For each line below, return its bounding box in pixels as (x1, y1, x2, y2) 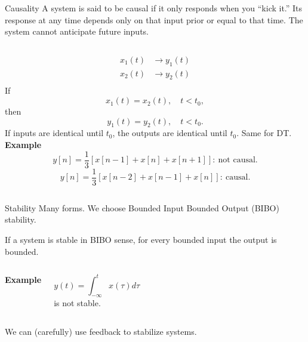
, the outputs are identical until (112, 127, 227, 139)
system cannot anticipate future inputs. (5, 25, 149, 38)
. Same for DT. (236, 127, 292, 139)
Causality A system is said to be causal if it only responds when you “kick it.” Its (5, 2, 303, 14)
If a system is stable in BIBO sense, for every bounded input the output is (5, 233, 277, 245)
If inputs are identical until (5, 127, 104, 139)
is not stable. (54, 297, 101, 309)
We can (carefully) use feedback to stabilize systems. (5, 325, 197, 338)
